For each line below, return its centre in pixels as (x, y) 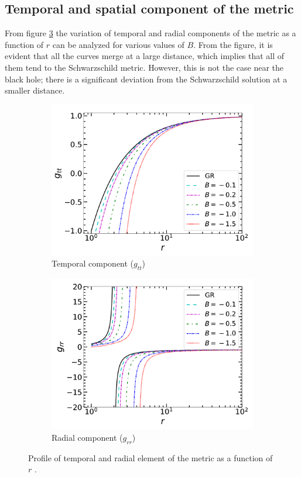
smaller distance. (35, 90)
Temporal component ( (93, 263)
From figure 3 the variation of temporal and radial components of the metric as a (150, 33)
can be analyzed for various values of (118, 44)
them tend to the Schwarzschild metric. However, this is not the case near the (144, 67)
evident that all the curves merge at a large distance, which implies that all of (145, 56)
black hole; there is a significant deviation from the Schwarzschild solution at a (146, 79)
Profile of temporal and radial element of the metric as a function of (150, 457)
